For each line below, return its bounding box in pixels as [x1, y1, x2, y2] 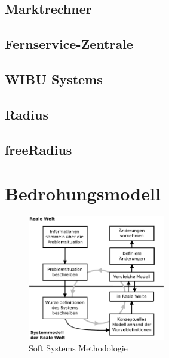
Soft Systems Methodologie [29, 342, 128, 354]
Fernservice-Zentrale [5, 35, 133, 53]
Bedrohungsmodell [5, 181, 161, 206]
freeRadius [5, 140, 72, 158]
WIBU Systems [5, 69, 103, 88]
